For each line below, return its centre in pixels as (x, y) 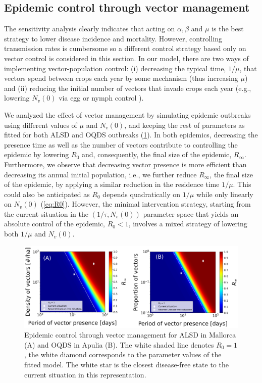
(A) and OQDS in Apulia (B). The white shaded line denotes (119, 344)
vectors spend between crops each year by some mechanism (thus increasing (121, 78)
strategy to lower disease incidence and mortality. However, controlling (113, 38)
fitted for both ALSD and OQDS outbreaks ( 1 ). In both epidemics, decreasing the (131, 135)
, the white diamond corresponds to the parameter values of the (123, 354)
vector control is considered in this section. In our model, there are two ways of (126, 58)
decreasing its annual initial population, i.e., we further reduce (100, 174)
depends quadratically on (142, 194)
